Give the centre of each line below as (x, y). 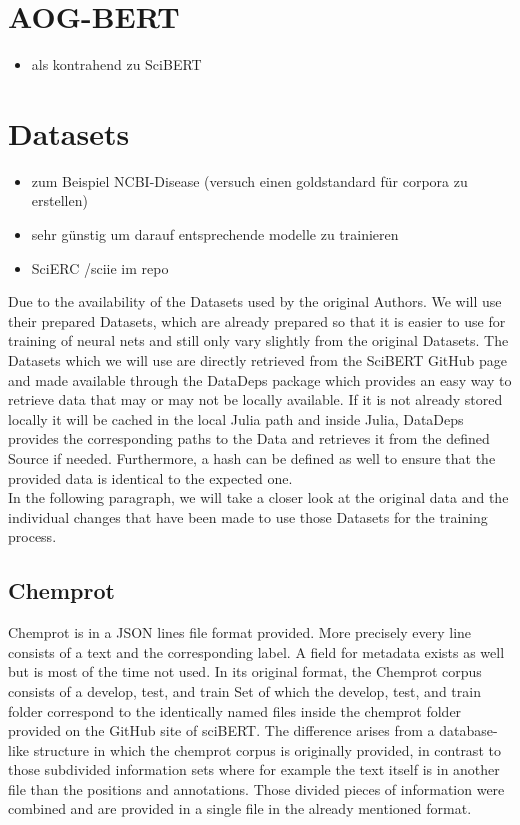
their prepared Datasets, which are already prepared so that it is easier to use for (257, 320)
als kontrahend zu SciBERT (116, 64)
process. (32, 536)
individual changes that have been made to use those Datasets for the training (248, 516)
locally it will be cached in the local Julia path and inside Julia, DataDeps (236, 418)
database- (468, 730)
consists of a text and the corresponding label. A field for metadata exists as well (256, 651)
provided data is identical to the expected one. (150, 477)
